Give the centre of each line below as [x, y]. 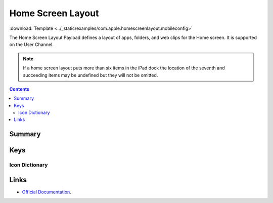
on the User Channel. [32, 45]
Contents [19, 89]
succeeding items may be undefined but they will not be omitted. [90, 75]
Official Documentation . [47, 192]
